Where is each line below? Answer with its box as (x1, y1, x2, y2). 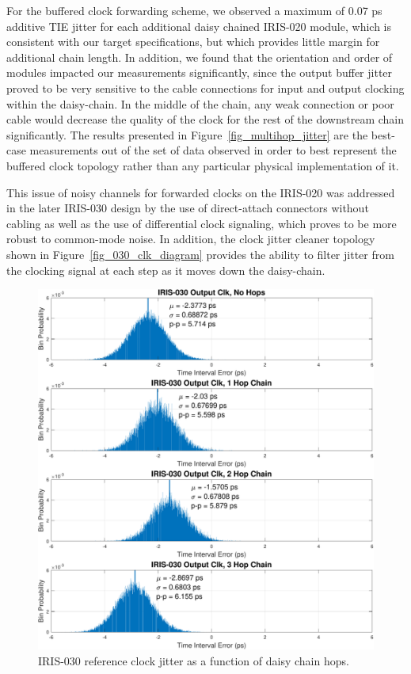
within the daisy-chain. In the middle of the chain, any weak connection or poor (6, 95, 394, 112)
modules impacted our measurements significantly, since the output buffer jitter (6, 64, 393, 81)
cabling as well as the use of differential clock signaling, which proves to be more (6, 215, 397, 231)
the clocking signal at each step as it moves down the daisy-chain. (6, 261, 325, 278)
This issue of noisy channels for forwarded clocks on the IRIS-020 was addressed (6, 184, 395, 200)
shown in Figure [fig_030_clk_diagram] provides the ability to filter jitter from (6, 246, 394, 262)
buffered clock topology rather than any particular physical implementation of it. (6, 157, 399, 173)
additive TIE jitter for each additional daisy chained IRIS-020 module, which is (6, 17, 391, 34)
